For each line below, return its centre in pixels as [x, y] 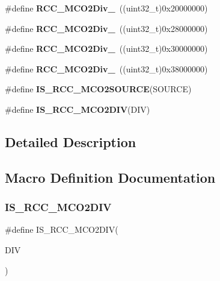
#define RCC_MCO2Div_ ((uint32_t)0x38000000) [106, 68]
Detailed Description [71, 141]
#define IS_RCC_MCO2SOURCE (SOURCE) [98, 89]
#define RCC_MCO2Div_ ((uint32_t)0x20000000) [106, 8]
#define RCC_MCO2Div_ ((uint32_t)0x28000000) [106, 28]
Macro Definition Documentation [110, 177]
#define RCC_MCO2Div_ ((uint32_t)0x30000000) [106, 49]
